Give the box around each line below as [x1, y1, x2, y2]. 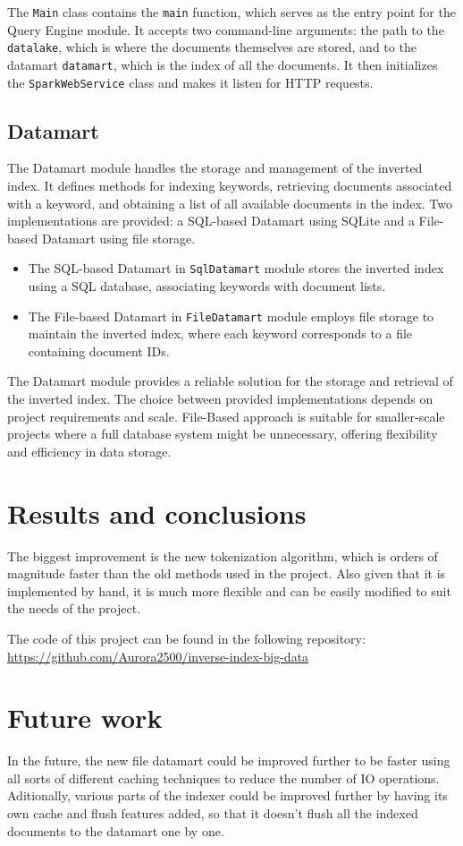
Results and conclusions [7, 494, 307, 531]
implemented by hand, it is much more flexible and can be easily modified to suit [7, 581, 451, 600]
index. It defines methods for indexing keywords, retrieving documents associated [7, 176, 452, 195]
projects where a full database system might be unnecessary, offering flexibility [7, 424, 438, 443]
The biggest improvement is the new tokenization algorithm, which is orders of [7, 546, 438, 565]
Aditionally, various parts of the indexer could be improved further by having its [7, 786, 448, 805]
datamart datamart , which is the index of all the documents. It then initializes [7, 55, 438, 73]
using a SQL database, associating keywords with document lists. [28, 277, 386, 295]
